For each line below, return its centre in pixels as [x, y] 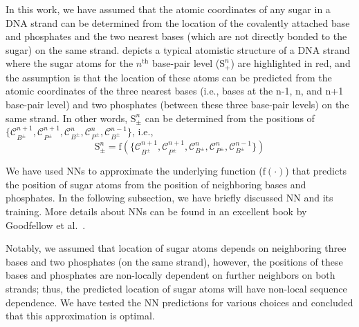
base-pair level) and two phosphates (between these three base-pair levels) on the [177, 105]
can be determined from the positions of [230, 118]
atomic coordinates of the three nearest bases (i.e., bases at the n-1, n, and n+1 [175, 91]
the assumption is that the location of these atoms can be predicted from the [169, 77]
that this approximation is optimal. [80, 316]
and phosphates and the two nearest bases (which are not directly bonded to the [176, 36]
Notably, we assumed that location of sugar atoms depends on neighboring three [176, 248]
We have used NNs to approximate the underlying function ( [134, 171]
